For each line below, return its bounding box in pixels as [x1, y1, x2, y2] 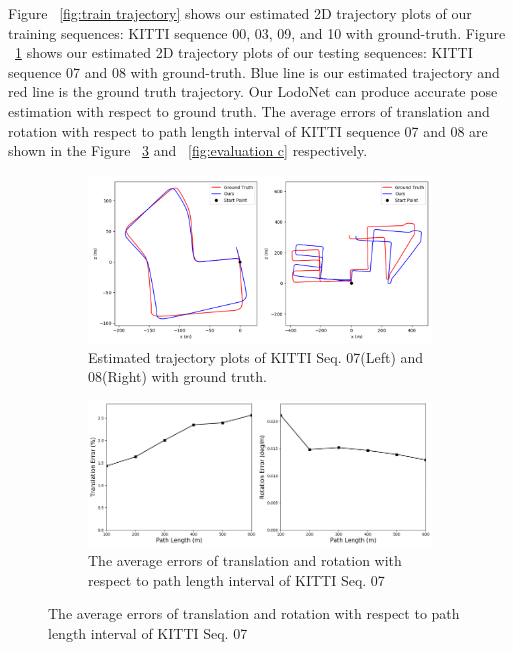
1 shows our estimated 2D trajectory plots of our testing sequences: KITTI [15, 42, 473, 63]
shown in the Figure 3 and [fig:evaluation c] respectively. [8, 140, 368, 161]
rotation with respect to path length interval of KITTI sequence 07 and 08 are [8, 120, 488, 141]
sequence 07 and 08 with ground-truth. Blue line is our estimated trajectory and [8, 61, 500, 82]
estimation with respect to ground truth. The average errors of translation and [8, 100, 490, 121]
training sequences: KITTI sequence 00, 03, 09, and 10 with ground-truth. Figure [8, 22, 506, 43]
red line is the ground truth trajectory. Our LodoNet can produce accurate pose [8, 81, 498, 102]
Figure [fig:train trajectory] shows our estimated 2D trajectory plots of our [8, 3, 472, 23]
